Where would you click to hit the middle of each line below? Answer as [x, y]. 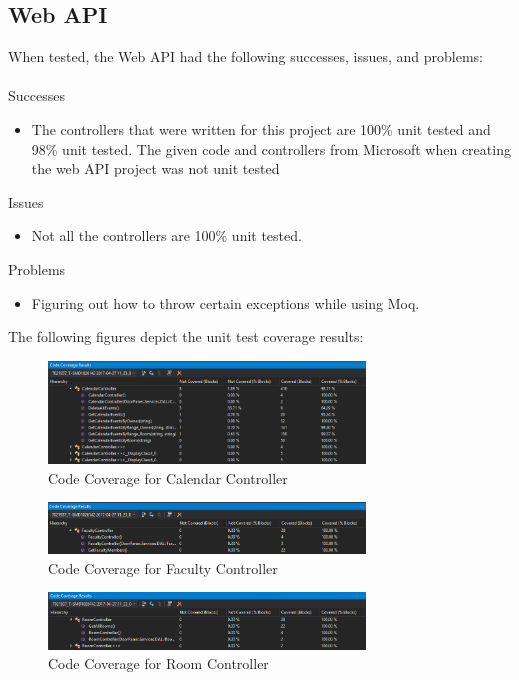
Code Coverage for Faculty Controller [163, 567]
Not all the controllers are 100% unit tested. [166, 235]
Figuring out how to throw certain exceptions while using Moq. [225, 302]
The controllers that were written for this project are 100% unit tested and [261, 128]
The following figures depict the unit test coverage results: [186, 336]
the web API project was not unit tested [155, 168]
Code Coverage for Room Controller [158, 663]
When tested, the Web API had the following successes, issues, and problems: [245, 56]
